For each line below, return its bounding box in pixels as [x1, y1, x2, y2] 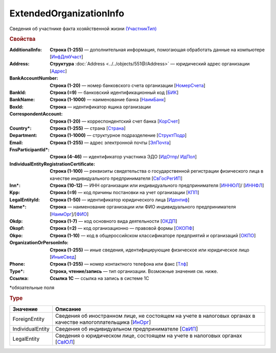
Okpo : [9, 232, 23, 239]
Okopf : [9, 225, 25, 231]
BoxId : [9, 104, 24, 110]
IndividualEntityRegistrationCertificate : [9, 161, 96, 167]
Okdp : [9, 218, 23, 224]
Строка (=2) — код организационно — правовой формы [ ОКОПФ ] [50, 225, 194, 231]
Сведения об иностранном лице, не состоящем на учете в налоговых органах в [55, 312, 256, 319]
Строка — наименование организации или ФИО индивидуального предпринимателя [50, 204, 236, 210]
